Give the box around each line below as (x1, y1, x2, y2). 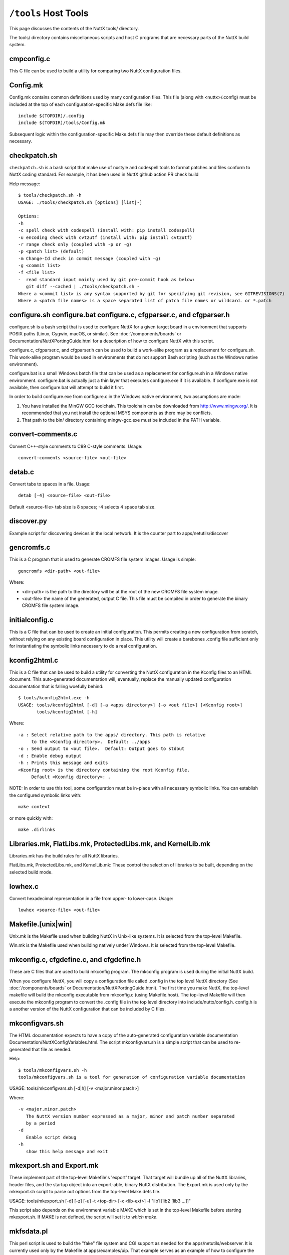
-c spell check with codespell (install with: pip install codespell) (18, 227, 195, 233)
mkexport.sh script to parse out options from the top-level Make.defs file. (9, 1189, 161, 1195)
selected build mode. (9, 869, 53, 875)
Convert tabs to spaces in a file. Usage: (9, 481, 91, 487)
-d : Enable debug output (18, 753, 82, 759)
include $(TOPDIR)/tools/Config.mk (18, 120, 106, 125)
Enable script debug (26, 1135, 77, 1140)
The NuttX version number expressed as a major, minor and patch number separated (26, 1113, 235, 1119)
